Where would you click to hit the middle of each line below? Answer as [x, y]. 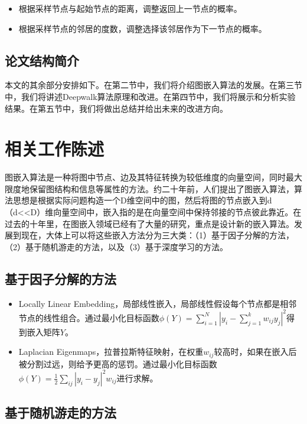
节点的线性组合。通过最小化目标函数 [89, 317]
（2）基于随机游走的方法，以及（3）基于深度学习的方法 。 [116, 246]
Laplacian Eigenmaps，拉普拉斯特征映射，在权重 [111, 352]
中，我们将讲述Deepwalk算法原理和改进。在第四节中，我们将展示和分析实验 [150, 96]
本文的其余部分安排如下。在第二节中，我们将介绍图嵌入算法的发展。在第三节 [153, 85]
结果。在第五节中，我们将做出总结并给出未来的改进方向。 [116, 108]
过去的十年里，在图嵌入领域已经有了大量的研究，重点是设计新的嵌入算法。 [149, 223]
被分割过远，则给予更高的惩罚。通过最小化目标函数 [118, 363]
